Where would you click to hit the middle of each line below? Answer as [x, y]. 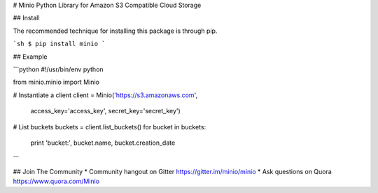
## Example [30, 57]
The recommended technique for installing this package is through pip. [115, 31]
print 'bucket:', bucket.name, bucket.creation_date [103, 143]
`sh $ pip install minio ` [59, 44]
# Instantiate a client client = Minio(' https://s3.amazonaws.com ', [105, 95]
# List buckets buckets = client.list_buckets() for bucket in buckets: [110, 127]
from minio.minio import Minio [56, 82]
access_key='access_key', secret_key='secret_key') [106, 111]
